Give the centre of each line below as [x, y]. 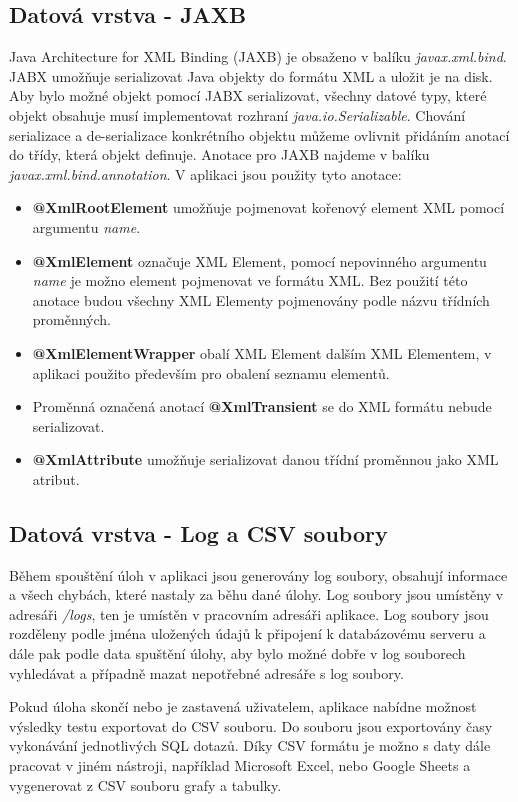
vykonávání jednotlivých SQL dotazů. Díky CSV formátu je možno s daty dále [250, 745]
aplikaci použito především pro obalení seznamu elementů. [211, 372]
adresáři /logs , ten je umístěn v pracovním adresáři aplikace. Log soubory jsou [249, 613]
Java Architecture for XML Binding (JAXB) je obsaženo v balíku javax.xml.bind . [258, 56]
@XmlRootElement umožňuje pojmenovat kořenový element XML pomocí [268, 207]
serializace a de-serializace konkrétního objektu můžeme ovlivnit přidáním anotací [259, 134]
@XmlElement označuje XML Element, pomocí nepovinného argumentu [259, 260]
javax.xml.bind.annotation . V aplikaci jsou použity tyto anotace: [205, 173]
